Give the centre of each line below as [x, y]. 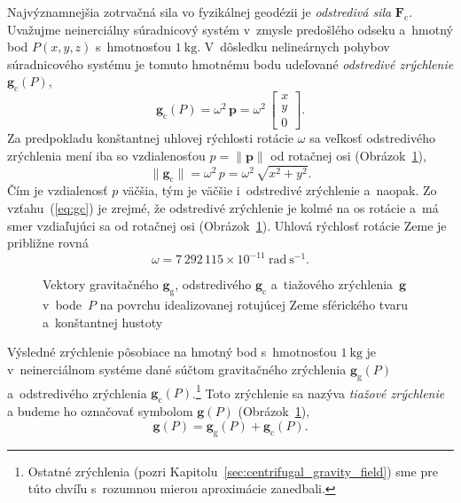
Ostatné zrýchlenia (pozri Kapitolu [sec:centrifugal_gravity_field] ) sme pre [233, 471]
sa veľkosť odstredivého [372, 138]
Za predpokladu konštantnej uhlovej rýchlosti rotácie [151, 138]
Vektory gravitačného [101, 284]
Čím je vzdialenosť [58, 190]
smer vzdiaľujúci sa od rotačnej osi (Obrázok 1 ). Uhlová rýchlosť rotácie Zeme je [227, 225]
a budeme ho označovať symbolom [100, 411]
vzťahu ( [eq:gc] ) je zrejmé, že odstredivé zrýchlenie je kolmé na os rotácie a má [223, 208]
